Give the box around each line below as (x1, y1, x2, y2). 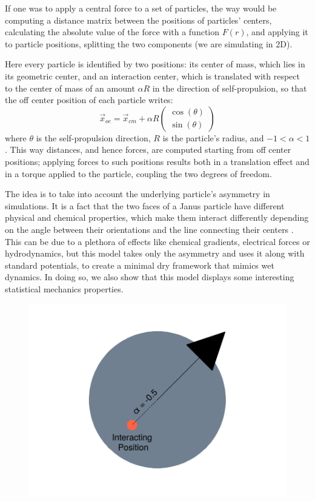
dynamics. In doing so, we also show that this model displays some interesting (5, 271, 294, 283)
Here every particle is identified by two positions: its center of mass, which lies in (5, 58, 305, 70)
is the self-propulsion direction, (36, 131, 151, 144)
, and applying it (246, 25, 308, 38)
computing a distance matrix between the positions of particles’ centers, (5, 13, 272, 26)
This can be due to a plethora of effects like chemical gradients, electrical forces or (5, 235, 310, 247)
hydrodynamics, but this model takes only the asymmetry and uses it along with (5, 247, 305, 260)
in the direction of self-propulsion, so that (152, 81, 307, 94)
